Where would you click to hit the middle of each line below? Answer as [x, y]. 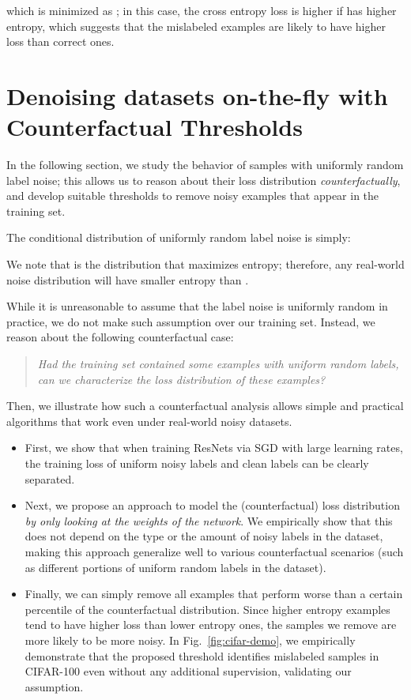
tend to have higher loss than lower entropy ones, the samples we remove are [211, 625]
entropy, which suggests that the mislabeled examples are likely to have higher [196, 26]
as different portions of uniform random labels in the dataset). [175, 567]
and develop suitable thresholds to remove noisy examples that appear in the [193, 196]
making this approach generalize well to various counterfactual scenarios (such [214, 551]
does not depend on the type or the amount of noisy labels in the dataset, [204, 536]
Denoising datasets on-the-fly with [197, 95]
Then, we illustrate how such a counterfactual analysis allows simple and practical [205, 406]
